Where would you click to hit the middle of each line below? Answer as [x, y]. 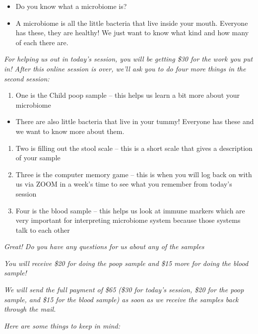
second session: [27, 78]
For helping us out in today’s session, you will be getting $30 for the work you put [129, 59]
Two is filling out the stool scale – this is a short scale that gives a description [134, 148]
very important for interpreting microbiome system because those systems [128, 220]
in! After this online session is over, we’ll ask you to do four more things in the [125, 68]
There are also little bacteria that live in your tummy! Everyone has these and [135, 121]
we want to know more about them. [70, 131]
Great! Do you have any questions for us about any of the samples [104, 246]
